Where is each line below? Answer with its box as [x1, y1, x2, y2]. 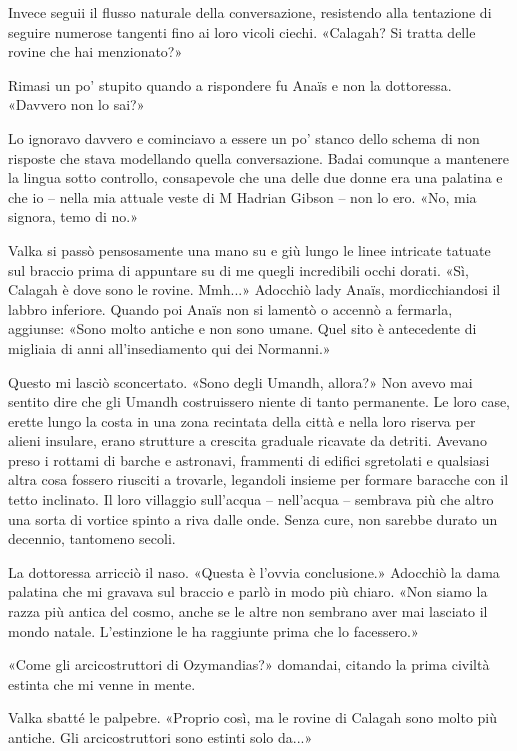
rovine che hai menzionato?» [8, 41, 183, 62]
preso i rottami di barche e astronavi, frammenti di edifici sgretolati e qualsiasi [8, 449, 490, 470]
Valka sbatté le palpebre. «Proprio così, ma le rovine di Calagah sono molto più [8, 707, 498, 728]
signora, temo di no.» [8, 206, 139, 227]
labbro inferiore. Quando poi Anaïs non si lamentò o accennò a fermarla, [8, 298, 453, 319]
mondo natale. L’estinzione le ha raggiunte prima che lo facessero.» [8, 620, 419, 641]
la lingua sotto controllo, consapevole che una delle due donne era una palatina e [8, 167, 503, 188]
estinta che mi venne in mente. [8, 673, 196, 694]
